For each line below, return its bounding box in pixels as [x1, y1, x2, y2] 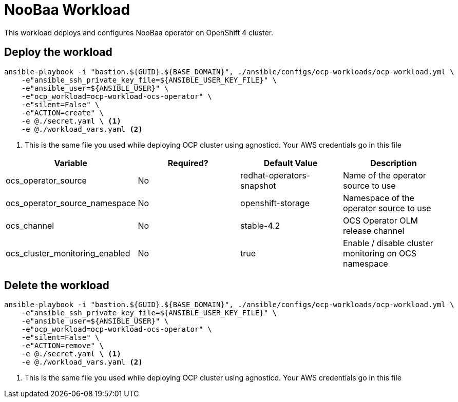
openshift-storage [240, 197, 310, 208]
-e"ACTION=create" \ [21, 108, 104, 117]
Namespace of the [342, 192, 414, 203]
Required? [167, 157, 208, 168]
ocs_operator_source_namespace [6, 197, 136, 208]
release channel [342, 225, 405, 236]
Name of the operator [342, 170, 426, 180]
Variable [54, 157, 87, 168]
